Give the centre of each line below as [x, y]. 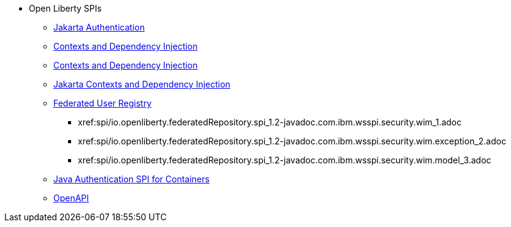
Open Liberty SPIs [65, 8]
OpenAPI [71, 198]
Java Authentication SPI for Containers [131, 179]
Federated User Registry [103, 103]
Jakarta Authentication [99, 27]
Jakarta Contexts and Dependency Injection [142, 84]
